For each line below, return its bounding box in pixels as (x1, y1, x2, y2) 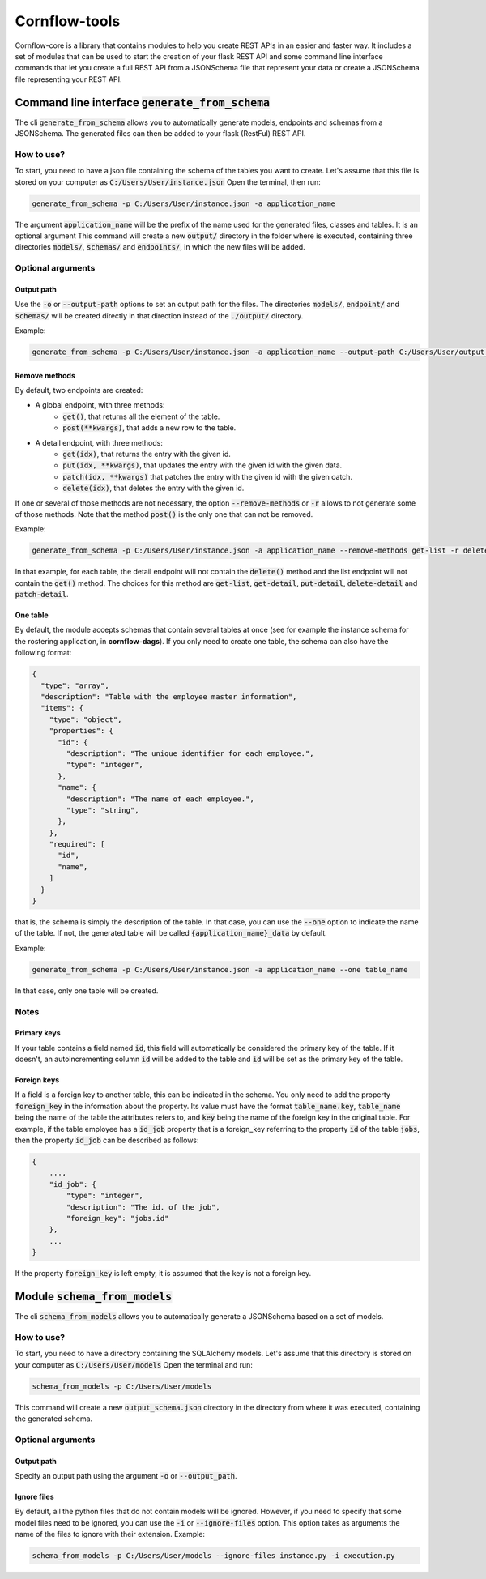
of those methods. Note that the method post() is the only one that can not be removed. (15, 509, 313, 519)
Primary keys (15, 1028, 61, 1038)
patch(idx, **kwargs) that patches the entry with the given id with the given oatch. (62, 472, 352, 481)
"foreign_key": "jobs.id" (66, 1214, 169, 1223)
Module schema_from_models (15, 1289, 173, 1304)
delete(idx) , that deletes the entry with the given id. (62, 483, 245, 493)
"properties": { (49, 726, 113, 736)
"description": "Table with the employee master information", (40, 692, 297, 701)
